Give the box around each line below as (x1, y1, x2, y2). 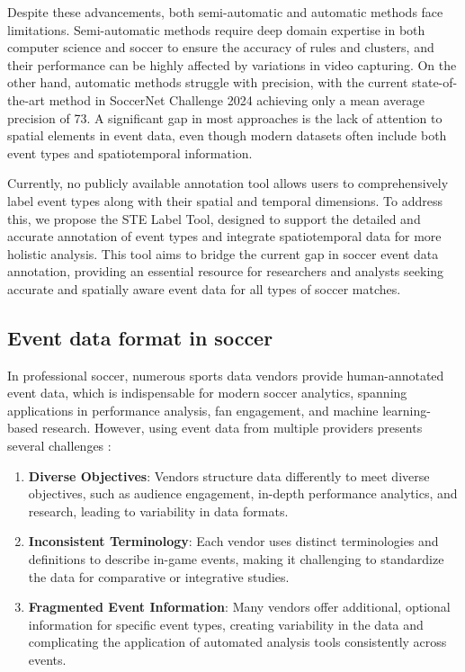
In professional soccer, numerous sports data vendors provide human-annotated (7, 365, 444, 384)
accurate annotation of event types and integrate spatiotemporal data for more (7, 227, 442, 246)
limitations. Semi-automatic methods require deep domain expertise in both (7, 20, 425, 39)
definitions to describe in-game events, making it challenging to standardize (28, 550, 444, 569)
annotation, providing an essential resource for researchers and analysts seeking (7, 262, 444, 281)
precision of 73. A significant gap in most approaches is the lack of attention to (7, 108, 443, 127)
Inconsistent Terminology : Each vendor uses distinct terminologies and (28, 532, 439, 551)
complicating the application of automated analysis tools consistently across (28, 632, 447, 651)
